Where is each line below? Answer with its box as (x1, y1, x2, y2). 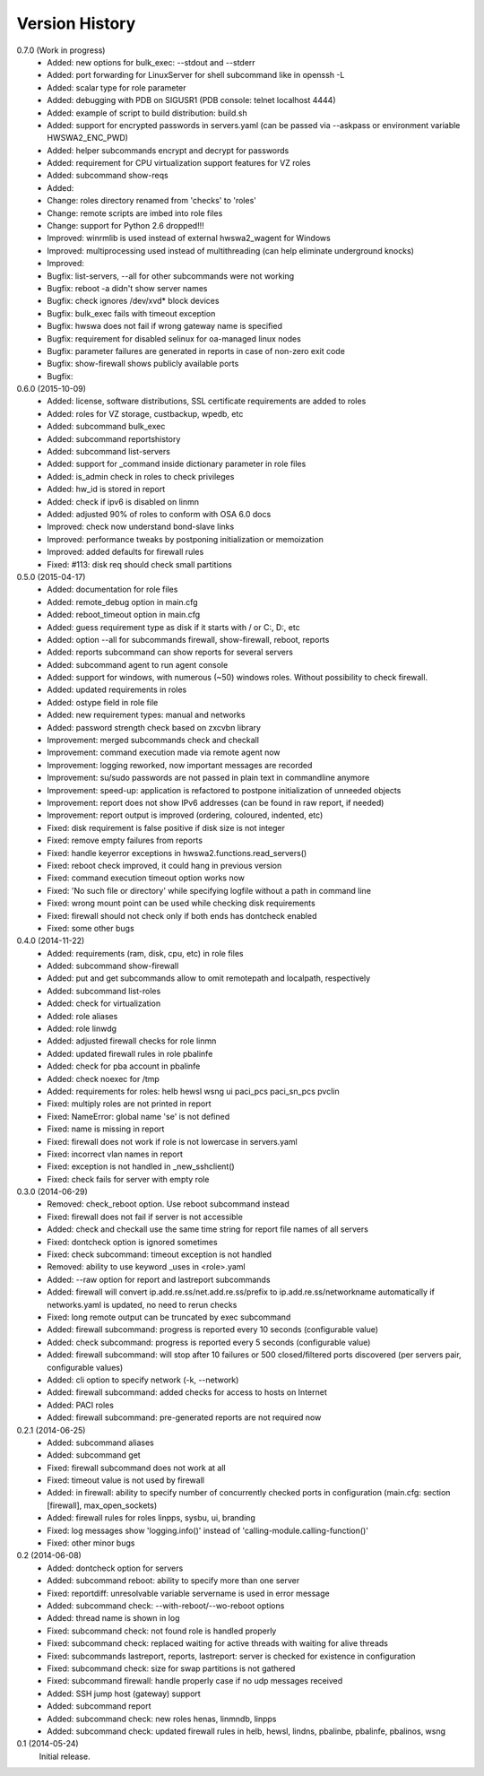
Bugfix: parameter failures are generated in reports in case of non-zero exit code (47, 345, 345, 356)
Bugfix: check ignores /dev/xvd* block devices (47, 296, 220, 307)
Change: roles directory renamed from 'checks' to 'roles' (47, 195, 257, 206)
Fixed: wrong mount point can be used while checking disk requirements (47, 897, 315, 909)
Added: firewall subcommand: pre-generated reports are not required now (47, 1412, 322, 1423)
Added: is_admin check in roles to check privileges (47, 471, 235, 481)
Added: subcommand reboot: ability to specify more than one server (47, 1575, 300, 1586)
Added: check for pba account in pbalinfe (47, 1061, 201, 1071)
